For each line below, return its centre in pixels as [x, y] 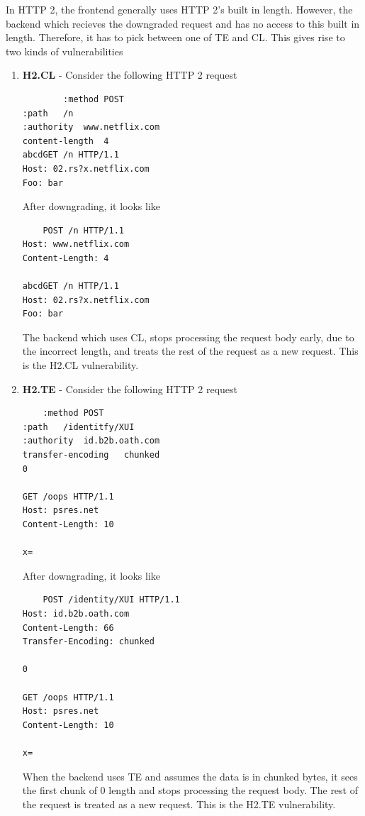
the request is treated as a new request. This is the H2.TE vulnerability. [179, 804]
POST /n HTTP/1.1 [83, 230]
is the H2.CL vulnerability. [80, 365]
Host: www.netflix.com [76, 244]
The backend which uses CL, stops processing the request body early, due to [188, 337]
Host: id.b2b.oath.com [76, 613]
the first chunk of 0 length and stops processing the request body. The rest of [190, 790]
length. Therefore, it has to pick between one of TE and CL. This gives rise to [175, 37]
